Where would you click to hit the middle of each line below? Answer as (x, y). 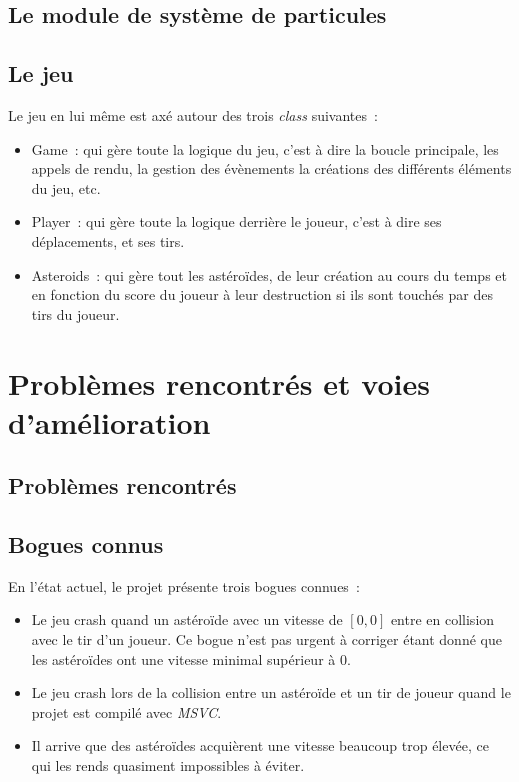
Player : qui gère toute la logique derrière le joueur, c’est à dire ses (236, 221)
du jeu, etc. (66, 187)
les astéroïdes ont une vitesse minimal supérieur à (183, 658)
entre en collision (442, 619)
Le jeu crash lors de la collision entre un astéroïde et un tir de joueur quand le (271, 692)
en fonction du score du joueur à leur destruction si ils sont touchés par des (262, 294)
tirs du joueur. (75, 313)
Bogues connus (86, 544)
